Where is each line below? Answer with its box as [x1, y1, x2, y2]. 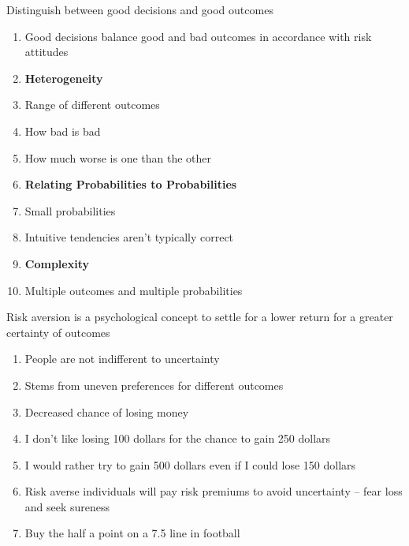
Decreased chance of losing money [24, 403, 189, 420]
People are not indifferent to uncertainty [24, 350, 220, 367]
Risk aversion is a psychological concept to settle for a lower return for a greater [6, 309, 393, 325]
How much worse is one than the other [24, 149, 212, 166]
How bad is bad [24, 122, 101, 139]
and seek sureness [24, 498, 110, 514]
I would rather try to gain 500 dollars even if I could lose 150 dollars [24, 456, 356, 473]
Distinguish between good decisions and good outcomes [6, 2, 273, 17]
